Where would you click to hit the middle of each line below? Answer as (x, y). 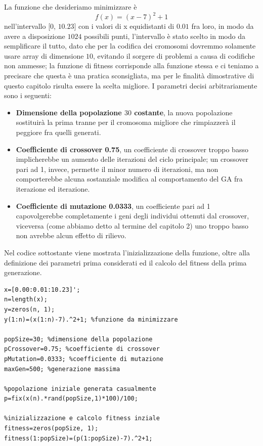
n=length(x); (26, 300)
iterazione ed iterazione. (53, 189)
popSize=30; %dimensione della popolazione (78, 339)
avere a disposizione (35, 36)
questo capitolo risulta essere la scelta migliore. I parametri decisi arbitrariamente (131, 85)
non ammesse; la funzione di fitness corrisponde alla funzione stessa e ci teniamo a (131, 65)
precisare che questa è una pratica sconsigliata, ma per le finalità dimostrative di (129, 76)
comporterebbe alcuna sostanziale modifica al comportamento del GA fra (129, 179)
